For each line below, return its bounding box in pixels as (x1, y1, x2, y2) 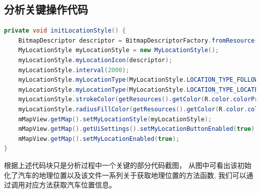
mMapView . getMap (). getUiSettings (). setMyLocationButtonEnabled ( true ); (18, 125, 258, 133)
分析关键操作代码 (4, 2, 88, 17)
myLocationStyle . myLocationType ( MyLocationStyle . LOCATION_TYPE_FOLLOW (18, 76, 258, 84)
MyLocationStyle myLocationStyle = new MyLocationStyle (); (18, 47, 219, 54)
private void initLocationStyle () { (4, 27, 126, 35)
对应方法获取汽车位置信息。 (24, 179, 116, 190)
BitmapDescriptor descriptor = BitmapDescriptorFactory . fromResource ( (18, 37, 258, 44)
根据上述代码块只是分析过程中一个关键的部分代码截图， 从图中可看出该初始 (4, 159, 251, 170)
